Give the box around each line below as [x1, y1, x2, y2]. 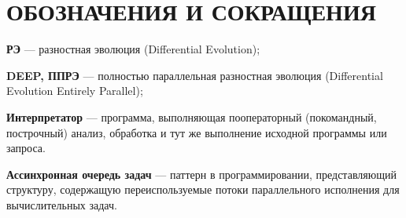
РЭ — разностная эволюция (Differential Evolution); [6, 41, 260, 57]
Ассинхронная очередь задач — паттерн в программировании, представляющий [6, 165, 397, 182]
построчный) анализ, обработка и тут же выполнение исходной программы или [6, 124, 387, 140]
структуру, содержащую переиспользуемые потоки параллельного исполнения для [6, 181, 400, 198]
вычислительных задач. [6, 196, 117, 213]
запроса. [6, 140, 46, 156]
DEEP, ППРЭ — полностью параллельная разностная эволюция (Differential [6, 67, 383, 83]
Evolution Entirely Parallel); [6, 82, 143, 99]
